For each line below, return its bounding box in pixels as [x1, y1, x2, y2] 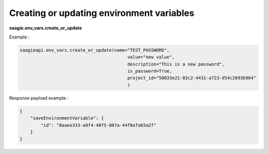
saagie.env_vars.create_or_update [9, 25, 82, 31]
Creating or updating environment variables [9, 7, 194, 18]
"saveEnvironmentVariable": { [30, 115, 104, 121]
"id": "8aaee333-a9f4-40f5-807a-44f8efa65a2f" [40, 122, 156, 128]
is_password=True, [127, 68, 172, 74]
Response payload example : [9, 95, 69, 101]
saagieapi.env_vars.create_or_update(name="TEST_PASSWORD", [19, 47, 170, 53]
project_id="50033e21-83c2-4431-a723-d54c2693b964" [127, 75, 257, 81]
